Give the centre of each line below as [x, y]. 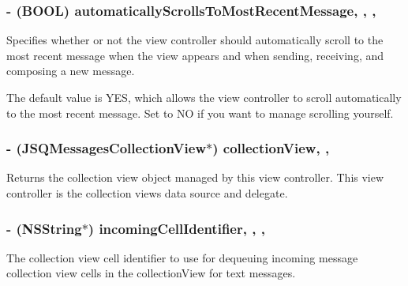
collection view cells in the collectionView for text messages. [151, 273]
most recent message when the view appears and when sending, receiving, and [195, 55]
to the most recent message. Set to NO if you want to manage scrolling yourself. [200, 113]
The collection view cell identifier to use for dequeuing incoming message [182, 257]
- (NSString [44, 228]
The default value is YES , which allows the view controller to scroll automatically [204, 97]
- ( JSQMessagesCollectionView [106, 148]
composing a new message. [71, 71]
